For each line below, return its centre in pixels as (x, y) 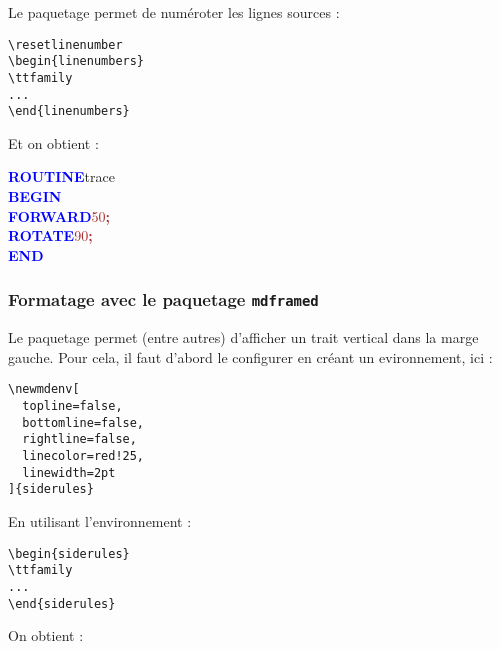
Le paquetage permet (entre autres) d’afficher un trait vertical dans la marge (243, 337)
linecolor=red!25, (83, 456)
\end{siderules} (62, 603)
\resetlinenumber (65, 44)
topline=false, (72, 406)
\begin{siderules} (69, 553)
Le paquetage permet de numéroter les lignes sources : (174, 12)
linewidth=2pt (69, 472)
